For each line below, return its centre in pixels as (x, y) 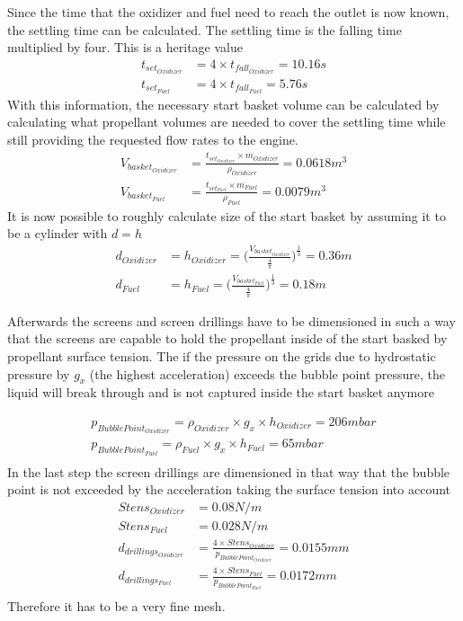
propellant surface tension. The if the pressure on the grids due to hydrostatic (222, 355)
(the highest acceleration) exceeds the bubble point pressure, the (267, 373)
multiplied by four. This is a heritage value (125, 47)
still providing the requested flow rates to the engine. (153, 139)
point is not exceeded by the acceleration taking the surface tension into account (229, 489)
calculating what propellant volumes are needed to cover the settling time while (227, 122)
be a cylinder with (58, 233)
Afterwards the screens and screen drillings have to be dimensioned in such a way (231, 320)
